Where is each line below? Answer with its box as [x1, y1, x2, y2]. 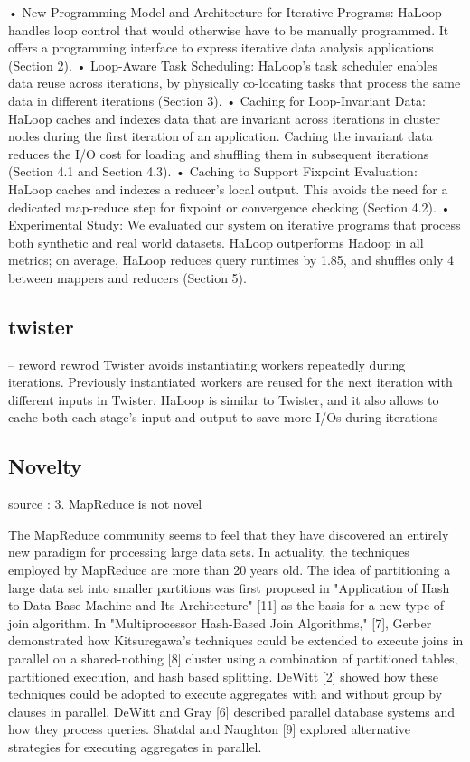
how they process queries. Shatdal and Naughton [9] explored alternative [8, 720, 410, 738]
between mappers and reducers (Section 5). [8, 268, 247, 287]
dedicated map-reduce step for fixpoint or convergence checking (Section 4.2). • [8, 197, 451, 216]
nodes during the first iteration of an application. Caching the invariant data [8, 127, 433, 146]
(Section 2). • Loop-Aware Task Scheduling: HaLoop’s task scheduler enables [8, 55, 437, 74]
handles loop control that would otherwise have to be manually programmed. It [8, 20, 449, 39]
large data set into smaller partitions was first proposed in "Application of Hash [8, 578, 450, 597]
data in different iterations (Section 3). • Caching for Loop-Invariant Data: [8, 90, 426, 109]
